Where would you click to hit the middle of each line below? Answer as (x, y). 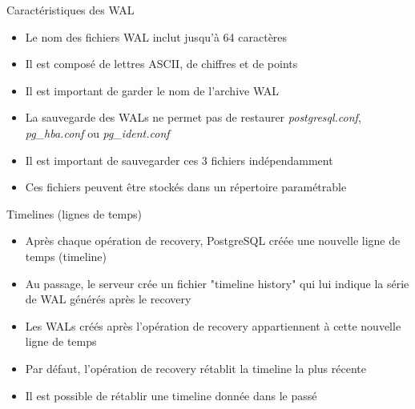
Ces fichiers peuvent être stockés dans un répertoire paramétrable (186, 187)
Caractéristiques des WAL (71, 10)
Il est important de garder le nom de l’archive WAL (152, 90)
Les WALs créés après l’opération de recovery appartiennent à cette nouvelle (213, 325)
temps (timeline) (66, 256)
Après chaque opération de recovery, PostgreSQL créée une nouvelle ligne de (213, 241)
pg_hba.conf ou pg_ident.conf (97, 132)
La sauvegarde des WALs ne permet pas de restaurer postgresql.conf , (193, 117)
